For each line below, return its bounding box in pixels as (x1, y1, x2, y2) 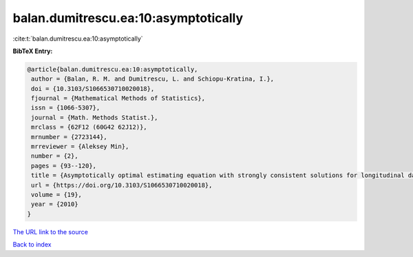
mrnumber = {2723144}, (31, 133, 108, 141)
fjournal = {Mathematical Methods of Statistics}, (31, 94, 206, 103)
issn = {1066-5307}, (31, 104, 100, 112)
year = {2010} (31, 201, 78, 208)
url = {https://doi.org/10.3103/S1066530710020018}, (31, 181, 213, 189)
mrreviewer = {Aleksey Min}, (31, 143, 129, 151)
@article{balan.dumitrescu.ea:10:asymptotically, (27, 65, 198, 73)
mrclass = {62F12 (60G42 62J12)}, (31, 123, 147, 131)
